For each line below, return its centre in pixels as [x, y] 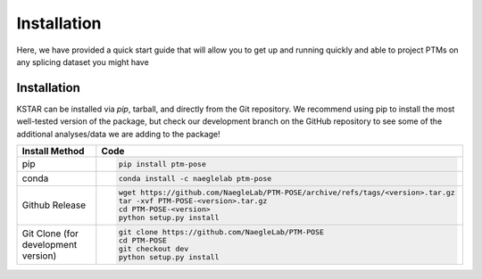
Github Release [54, 205]
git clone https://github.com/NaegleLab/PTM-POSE [221, 232]
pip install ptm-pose [162, 164]
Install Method [53, 152]
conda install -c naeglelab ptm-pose [195, 178]
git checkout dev [154, 249]
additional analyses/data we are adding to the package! [118, 134]
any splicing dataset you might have [83, 62]
